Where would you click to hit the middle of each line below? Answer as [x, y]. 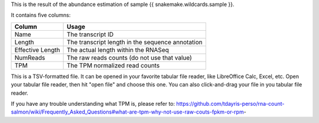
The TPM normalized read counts [113, 65]
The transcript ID [90, 34]
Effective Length [37, 50]
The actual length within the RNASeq [118, 50]
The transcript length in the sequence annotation [135, 42]
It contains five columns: [41, 15]
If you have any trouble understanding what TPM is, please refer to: [93, 103]
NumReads [30, 57]
